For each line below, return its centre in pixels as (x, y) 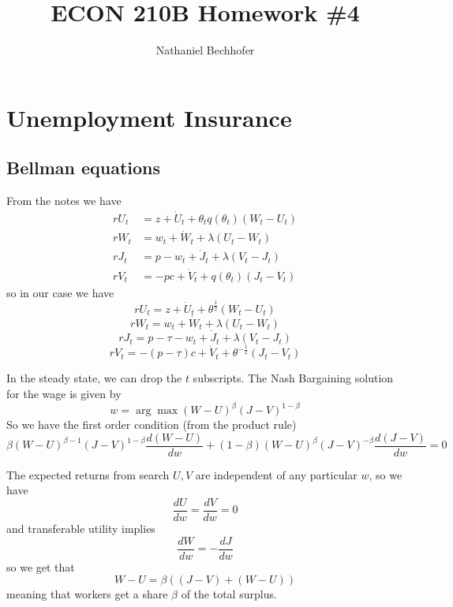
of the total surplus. (229, 594)
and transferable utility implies (81, 529)
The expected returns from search (88, 474)
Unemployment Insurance (149, 117)
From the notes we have (64, 201)
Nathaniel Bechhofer (205, 50)
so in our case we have (60, 292)
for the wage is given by (64, 394)
